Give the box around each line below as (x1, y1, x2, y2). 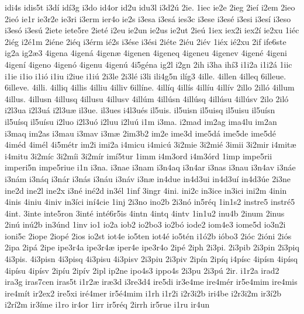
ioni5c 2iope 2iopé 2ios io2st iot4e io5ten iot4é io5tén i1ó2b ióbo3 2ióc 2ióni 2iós (5, 229, 292, 242)
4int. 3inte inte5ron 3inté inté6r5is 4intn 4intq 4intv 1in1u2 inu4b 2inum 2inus (5, 207, 285, 219)
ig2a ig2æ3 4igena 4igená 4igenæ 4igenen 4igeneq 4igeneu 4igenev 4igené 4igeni (5, 47, 287, 59)
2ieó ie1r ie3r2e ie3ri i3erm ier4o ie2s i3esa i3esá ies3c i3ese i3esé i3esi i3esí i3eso (5, 12, 291, 25)
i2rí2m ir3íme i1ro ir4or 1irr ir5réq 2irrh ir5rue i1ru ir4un (5, 298, 210, 310)
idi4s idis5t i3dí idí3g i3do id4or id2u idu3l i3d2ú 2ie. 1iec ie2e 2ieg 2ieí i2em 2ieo (5, 1, 295, 13)
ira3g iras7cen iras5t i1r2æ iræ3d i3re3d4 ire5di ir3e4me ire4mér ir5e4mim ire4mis (5, 275, 298, 288)
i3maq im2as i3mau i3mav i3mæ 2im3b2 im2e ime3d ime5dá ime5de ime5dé (5, 127, 276, 139)
